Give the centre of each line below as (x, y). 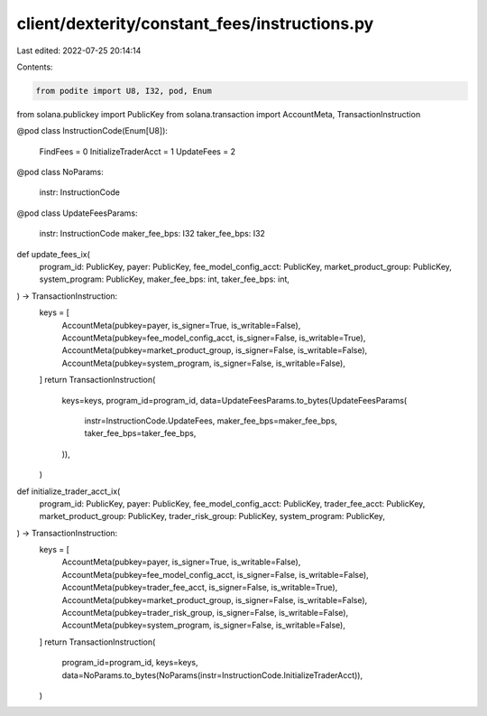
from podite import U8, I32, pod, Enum (124, 91)
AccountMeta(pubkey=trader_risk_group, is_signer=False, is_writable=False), (205, 613)
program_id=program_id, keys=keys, (130, 663)
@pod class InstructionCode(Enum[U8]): (92, 131)
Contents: (35, 67)
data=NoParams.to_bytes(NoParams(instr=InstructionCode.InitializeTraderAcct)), (212, 675)
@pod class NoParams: (60, 172)
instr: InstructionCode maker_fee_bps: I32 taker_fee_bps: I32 (152, 234)
